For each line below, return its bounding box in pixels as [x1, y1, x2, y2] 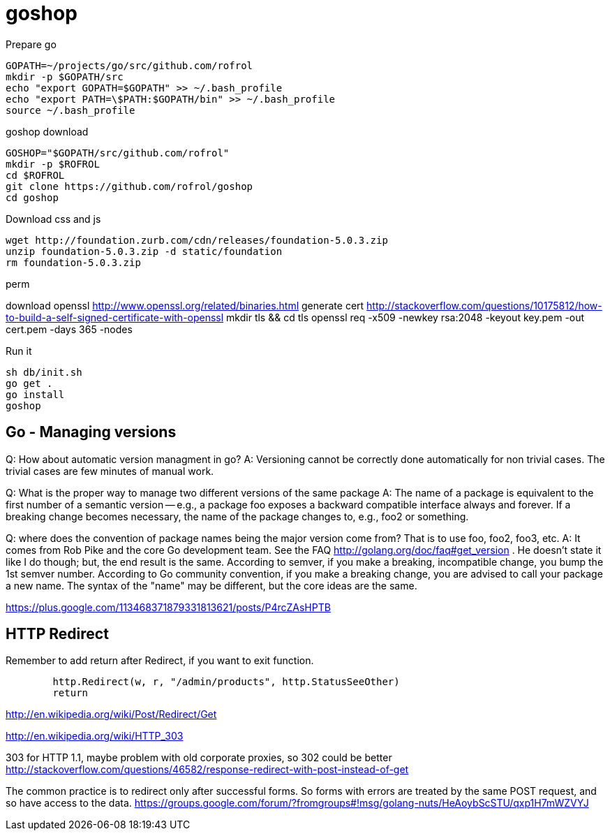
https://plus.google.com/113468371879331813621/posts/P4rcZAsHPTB [6, 601, 331, 613]
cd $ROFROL [6, 169, 65, 181]
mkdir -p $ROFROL [6, 158, 100, 170]
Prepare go [6, 38, 57, 50]
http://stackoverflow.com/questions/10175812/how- [366, 299, 602, 311]
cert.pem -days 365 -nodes [6, 323, 133, 335]
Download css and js [6, 212, 101, 225]
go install [6, 388, 65, 400]
